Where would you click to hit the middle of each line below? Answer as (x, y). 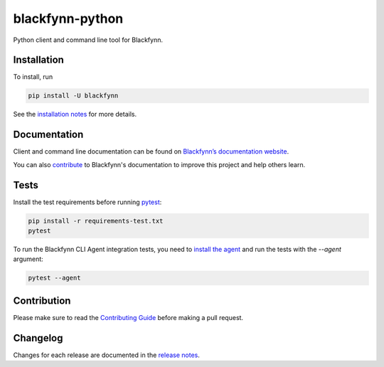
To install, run (33, 77)
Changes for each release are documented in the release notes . (107, 355)
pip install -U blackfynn (73, 96)
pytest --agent (54, 278)
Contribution (42, 300)
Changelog (38, 338)
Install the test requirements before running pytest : (87, 202)
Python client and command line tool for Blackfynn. (88, 40)
